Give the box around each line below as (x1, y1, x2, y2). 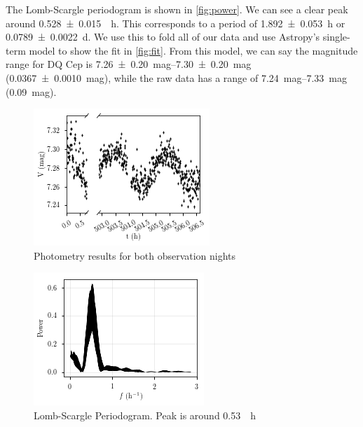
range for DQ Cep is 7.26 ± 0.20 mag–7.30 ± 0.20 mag (6, 57, 252, 71)
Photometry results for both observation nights (34, 248, 236, 262)
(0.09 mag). (6, 84, 57, 99)
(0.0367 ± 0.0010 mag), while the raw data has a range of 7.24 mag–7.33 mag (6, 70, 348, 85)
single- (322, 29, 350, 44)
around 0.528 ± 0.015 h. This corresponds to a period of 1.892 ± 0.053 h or (6, 15, 345, 30)
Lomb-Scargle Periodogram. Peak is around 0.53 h (34, 407, 256, 422)
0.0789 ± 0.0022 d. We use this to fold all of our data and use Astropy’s (6, 29, 320, 44)
